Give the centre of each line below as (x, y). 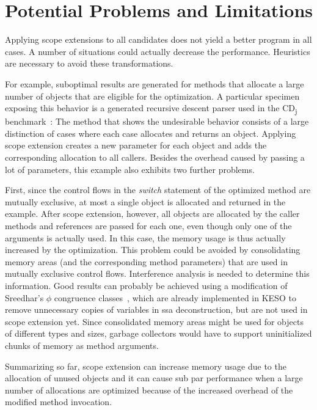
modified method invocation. (59, 402)
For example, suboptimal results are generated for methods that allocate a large (155, 83)
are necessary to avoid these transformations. (89, 63)
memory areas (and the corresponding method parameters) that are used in (146, 261)
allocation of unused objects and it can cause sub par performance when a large (154, 378)
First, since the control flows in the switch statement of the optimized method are (158, 190)
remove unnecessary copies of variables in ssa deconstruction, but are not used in (156, 309)
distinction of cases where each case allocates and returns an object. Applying (151, 133)
